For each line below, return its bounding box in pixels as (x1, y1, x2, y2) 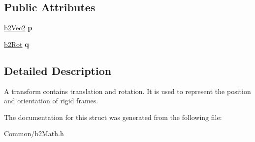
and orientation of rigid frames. (4, 95, 98, 106)
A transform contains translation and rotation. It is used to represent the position (4, 86, 251, 96)
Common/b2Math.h (4, 128, 64, 139)
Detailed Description (4, 63, 112, 78)
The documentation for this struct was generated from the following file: (4, 112, 222, 122)
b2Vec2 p (4, 23, 32, 33)
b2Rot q (4, 39, 29, 49)
